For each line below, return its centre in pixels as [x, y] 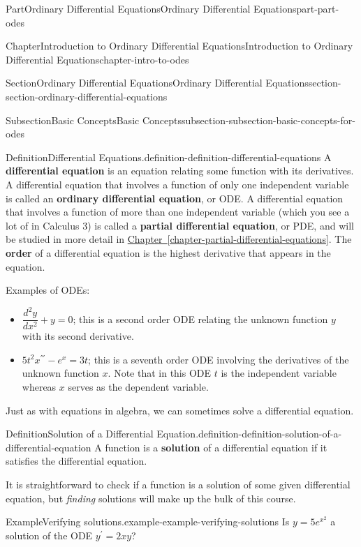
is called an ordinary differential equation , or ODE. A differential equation [175, 198]
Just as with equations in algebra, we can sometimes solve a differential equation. [180, 410]
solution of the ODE [49, 535]
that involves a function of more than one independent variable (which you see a [178, 212]
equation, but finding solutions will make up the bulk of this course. [151, 498]
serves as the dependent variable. [138, 387]
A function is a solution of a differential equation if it [211, 447]
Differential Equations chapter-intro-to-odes [97, 59]
